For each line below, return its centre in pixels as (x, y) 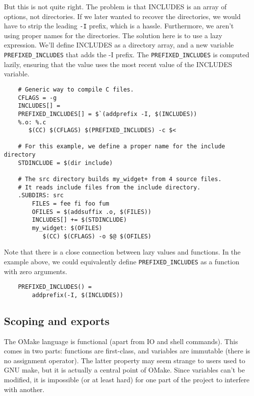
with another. (24, 389)
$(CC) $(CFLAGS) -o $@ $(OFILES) (97, 236)
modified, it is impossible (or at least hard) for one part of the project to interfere (127, 380)
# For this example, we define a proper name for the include (122, 147)
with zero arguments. (36, 271)
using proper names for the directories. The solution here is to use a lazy (113, 35)
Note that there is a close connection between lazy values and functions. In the (122, 252)
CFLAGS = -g (37, 98)
